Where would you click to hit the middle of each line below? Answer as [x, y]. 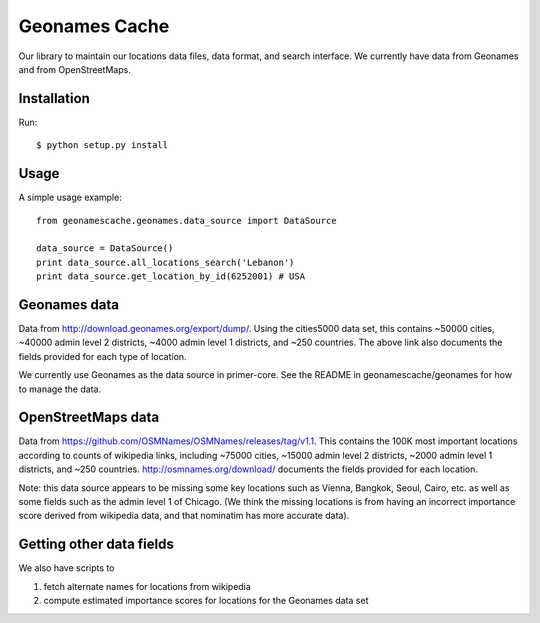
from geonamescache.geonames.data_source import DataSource [186, 220]
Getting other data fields [96, 544]
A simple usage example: [70, 197]
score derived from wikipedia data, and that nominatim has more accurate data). [184, 516]
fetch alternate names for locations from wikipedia [147, 586]
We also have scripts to [66, 568]
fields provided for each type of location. [102, 356]
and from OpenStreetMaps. [75, 69]
